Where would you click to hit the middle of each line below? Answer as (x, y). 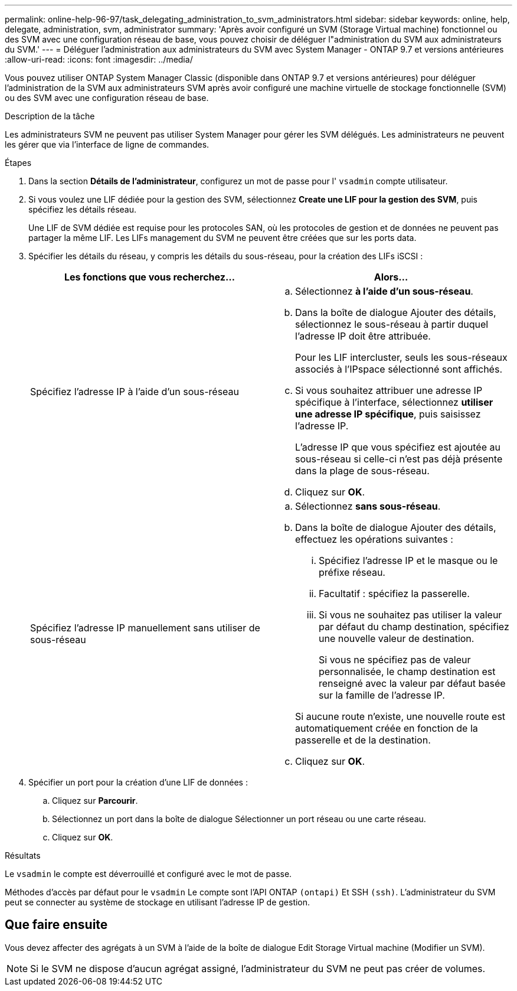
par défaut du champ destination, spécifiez (414, 627)
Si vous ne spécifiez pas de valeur (395, 660)
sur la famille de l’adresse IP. (382, 695)
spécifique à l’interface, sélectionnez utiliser (394, 402)
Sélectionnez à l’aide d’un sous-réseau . (384, 291)
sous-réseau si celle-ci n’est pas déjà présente (399, 459)
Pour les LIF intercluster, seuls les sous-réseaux (401, 357)
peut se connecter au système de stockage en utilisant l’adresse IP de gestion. (158, 902)
